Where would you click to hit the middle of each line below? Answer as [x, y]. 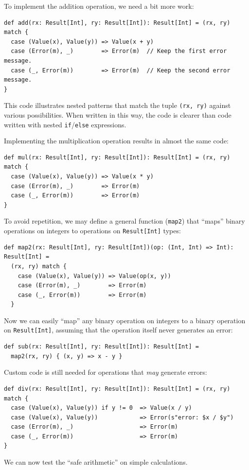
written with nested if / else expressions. [65, 124]
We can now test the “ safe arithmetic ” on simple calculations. [96, 462]
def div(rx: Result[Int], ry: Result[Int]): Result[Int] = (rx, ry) [117, 389]
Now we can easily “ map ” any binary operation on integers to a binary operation [125, 320]
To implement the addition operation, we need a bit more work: [99, 6]
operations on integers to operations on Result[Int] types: [92, 231]
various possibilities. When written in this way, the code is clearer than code [118, 115]
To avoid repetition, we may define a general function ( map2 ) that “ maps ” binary [124, 221]
